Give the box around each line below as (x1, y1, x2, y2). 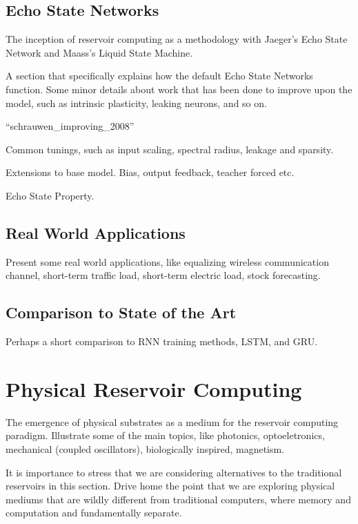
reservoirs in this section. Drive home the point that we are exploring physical (6, 478, 335, 493)
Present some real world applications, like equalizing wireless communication (6, 254, 329, 269)
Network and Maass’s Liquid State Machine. (6, 45, 193, 59)
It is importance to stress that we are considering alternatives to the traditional (6, 465, 342, 479)
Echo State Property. (6, 188, 95, 202)
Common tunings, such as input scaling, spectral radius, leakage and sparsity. (6, 142, 334, 156)
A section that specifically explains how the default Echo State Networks (6, 68, 313, 83)
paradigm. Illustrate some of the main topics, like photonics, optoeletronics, (6, 428, 325, 443)
